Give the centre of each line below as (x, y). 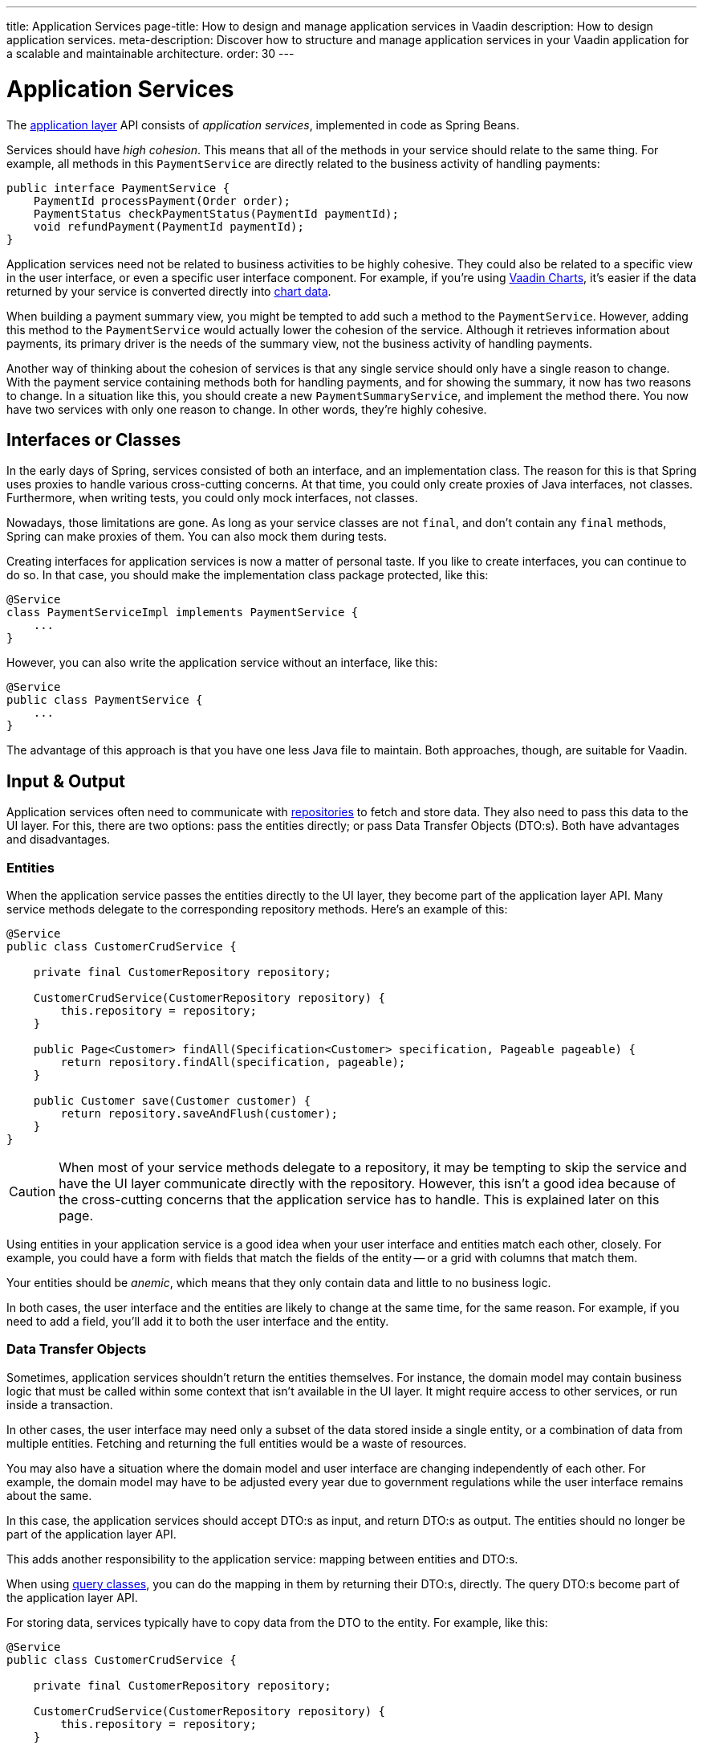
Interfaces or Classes (94, 439)
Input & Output (66, 781)
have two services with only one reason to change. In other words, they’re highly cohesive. (247, 409)
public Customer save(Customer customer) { (172, 1100)
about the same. (49, 1495)
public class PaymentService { (105, 700)
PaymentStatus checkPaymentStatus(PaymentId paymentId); (216, 213)
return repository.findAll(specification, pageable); (233, 1062)
